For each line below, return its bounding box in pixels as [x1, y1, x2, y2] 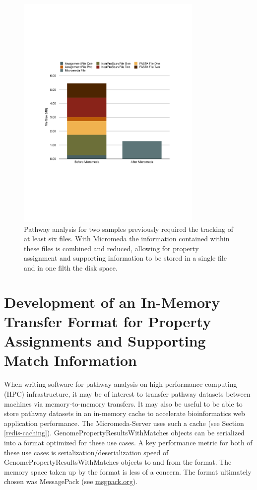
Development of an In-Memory [4, 291, 220, 312]
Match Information [4, 350, 137, 370]
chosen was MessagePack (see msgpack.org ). [4, 476, 137, 487]
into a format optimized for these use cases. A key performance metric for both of [4, 437, 253, 447]
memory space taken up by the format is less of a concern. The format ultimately [4, 466, 252, 477]
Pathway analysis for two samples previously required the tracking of [24, 223, 233, 234]
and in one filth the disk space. [24, 263, 118, 273]
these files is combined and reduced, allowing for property [24, 243, 199, 253]
